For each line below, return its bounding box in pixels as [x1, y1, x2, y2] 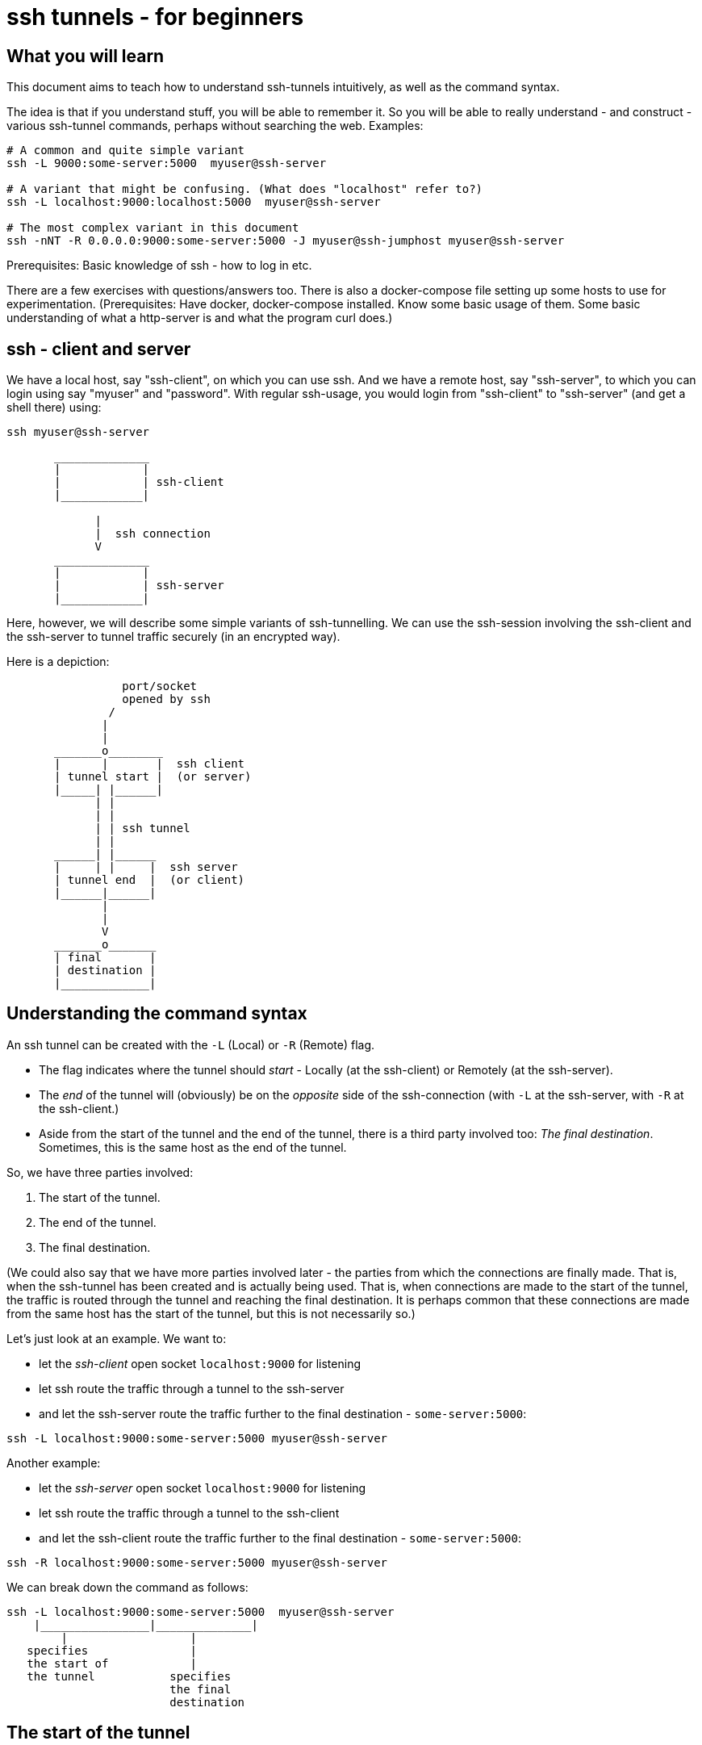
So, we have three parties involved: [6, 1165, 194, 1179]
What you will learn [6, 45, 165, 66]
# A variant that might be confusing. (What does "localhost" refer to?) [6, 182, 483, 196]
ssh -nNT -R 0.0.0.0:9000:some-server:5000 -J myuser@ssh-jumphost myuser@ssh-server [6, 234, 565, 248]
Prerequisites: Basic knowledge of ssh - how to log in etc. [6, 258, 312, 273]
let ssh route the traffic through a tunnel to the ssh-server [39, 1381, 345, 1396]
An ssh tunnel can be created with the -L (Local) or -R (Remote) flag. [6, 1037, 375, 1052]
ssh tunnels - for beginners [6, 3, 304, 31]
